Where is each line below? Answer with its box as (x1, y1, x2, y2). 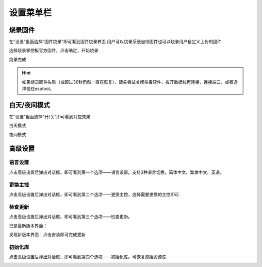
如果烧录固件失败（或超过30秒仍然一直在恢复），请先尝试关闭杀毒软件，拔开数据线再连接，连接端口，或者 (22, 79, 234, 85)
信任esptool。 (26, 86, 54, 92)
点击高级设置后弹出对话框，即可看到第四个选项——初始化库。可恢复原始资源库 (9, 254, 166, 260)
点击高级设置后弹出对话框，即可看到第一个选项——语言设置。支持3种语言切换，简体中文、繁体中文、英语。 (9, 169, 224, 175)
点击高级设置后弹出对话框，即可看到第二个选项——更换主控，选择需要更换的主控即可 (9, 192, 179, 197)
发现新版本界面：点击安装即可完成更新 (9, 231, 86, 237)
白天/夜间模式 (9, 101, 50, 109)
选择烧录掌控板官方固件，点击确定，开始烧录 (9, 48, 98, 53)
